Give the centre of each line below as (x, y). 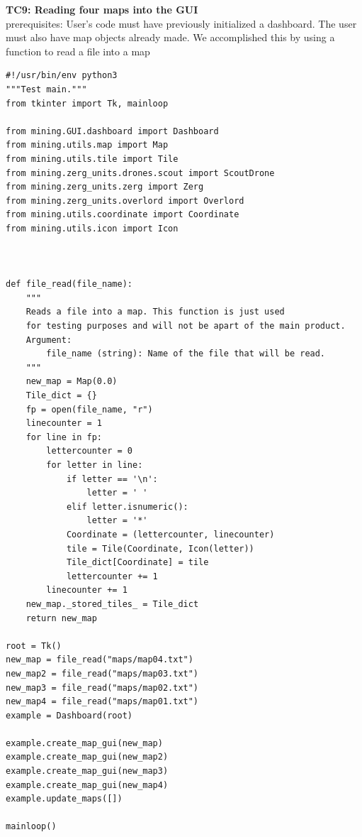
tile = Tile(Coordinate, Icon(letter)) (160, 548)
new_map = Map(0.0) (72, 382)
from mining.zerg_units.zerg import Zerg (105, 187)
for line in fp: (64, 437)
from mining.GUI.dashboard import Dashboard (112, 131)
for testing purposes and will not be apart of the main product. (186, 326)
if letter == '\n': (112, 479)
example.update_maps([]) (64, 799)
